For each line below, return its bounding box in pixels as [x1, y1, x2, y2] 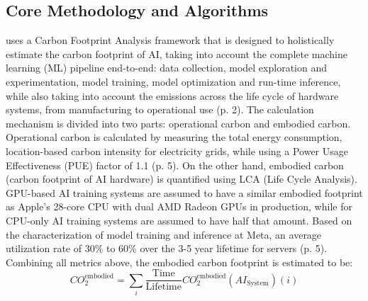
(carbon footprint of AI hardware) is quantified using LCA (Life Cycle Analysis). [6, 171, 357, 186]
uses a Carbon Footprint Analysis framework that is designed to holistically [6, 33, 335, 47]
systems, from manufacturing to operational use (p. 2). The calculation [6, 102, 314, 117]
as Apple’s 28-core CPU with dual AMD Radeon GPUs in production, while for [6, 199, 352, 214]
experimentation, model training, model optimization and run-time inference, [6, 74, 341, 89]
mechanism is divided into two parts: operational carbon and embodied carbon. [6, 115, 351, 130]
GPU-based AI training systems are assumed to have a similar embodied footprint [6, 185, 363, 200]
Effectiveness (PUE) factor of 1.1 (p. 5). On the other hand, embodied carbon [6, 157, 344, 172]
